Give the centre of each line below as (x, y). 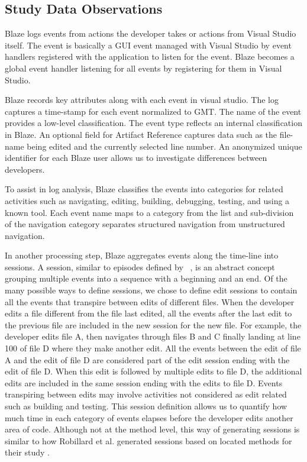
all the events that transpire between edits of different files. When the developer (150, 301)
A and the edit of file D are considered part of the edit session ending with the (147, 359)
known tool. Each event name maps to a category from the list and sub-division (149, 212)
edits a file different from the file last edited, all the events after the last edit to (148, 313)
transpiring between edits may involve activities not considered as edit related (146, 394)
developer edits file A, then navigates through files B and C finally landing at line (153, 336)
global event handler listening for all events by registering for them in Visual (143, 68)
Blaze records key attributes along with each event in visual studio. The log (142, 100)
